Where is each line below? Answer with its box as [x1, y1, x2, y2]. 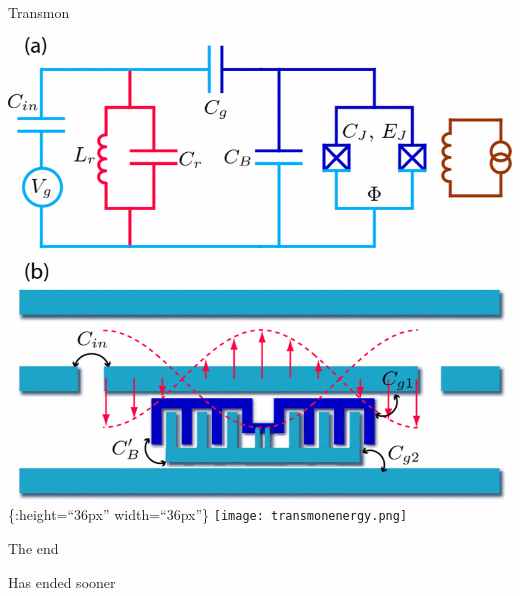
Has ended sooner [8, 571, 116, 592]
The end [8, 538, 59, 559]
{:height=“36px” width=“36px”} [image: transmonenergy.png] [8, 504, 408, 525]
